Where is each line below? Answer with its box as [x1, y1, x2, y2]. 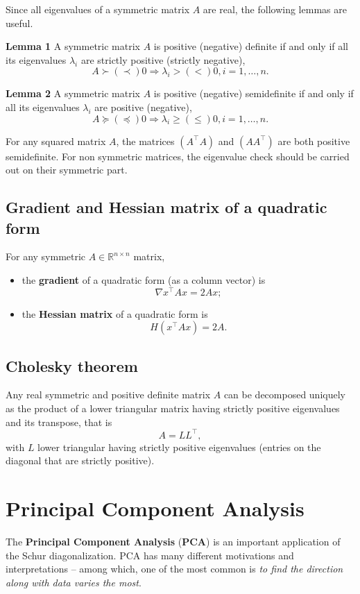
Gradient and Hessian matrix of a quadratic [6, 196, 327, 218]
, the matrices [116, 133, 175, 148]
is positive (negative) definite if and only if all [153, 39, 349, 53]
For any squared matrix [6, 133, 106, 148]
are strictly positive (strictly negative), [80, 52, 246, 67]
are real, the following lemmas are [203, 2, 347, 16]
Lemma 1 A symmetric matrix [6, 39, 140, 53]
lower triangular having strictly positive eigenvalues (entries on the [37, 439, 321, 454]
